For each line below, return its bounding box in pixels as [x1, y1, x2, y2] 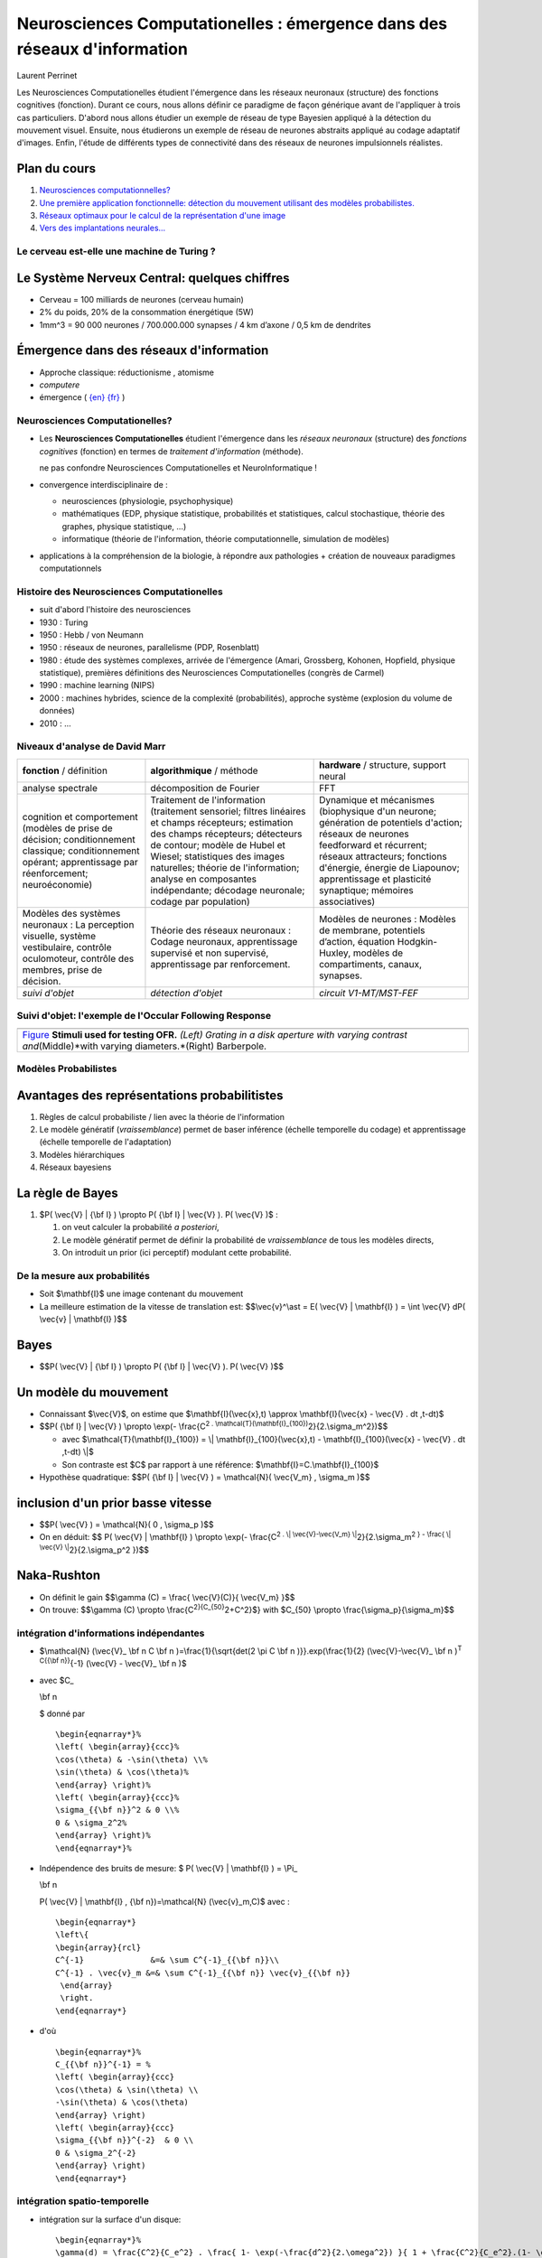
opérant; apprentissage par [22, 855, 139, 868]
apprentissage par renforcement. [150, 957, 291, 970]
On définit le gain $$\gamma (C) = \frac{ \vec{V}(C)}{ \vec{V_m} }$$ [39, 1591, 295, 1602]
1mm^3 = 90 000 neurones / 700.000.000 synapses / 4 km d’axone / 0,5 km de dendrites [39, 319, 371, 330]
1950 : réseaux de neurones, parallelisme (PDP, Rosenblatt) [39, 642, 260, 653]
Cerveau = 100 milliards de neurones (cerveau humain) [39, 294, 244, 304]
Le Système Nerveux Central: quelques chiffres [16, 270, 290, 285]
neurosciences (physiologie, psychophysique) [61, 496, 234, 507]
